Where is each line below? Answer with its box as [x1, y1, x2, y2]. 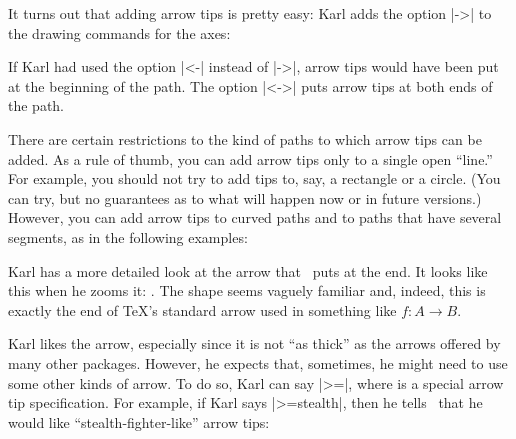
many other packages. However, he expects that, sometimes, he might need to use [8, 352, 508, 373]
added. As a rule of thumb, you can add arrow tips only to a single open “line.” [8, 148, 493, 169]
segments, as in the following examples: [8, 226, 248, 247]
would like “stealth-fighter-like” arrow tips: [8, 411, 270, 432]
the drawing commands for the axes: [8, 22, 231, 43]
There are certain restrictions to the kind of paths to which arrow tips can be [8, 128, 482, 149]
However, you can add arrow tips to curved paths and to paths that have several [8, 207, 502, 228]
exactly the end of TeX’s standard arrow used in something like [8, 299, 397, 320]
